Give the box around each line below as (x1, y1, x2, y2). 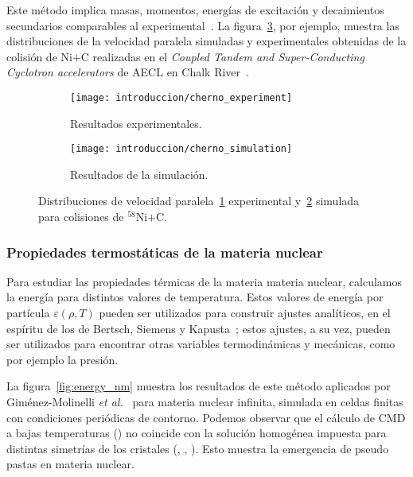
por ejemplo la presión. (6, 351, 119, 367)
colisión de (6, 48, 57, 64)
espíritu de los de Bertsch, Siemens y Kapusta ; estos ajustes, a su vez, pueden (6, 320, 391, 336)
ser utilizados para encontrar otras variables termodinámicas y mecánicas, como (6, 335, 395, 352)
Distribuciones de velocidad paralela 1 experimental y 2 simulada (38, 192, 360, 209)
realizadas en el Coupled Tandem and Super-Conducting (92, 48, 364, 64)
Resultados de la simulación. (70, 165, 208, 182)
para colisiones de (38, 208, 124, 225)
